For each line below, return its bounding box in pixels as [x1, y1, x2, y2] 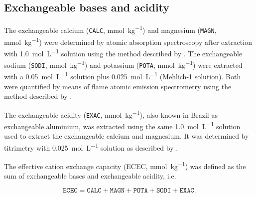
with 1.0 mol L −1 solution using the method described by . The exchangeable [4, 46, 243, 58]
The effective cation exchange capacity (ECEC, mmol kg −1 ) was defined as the [4, 160, 246, 171]
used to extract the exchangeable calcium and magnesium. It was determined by [4, 131, 249, 141]
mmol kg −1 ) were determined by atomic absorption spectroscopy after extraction [4, 35, 252, 47]
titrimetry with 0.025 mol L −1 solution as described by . [4, 141, 178, 153]
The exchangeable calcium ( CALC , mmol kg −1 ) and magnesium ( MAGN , [4, 23, 217, 35]
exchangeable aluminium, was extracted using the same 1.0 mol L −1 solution [4, 120, 241, 131]
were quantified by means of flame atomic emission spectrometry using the [4, 81, 232, 91]
